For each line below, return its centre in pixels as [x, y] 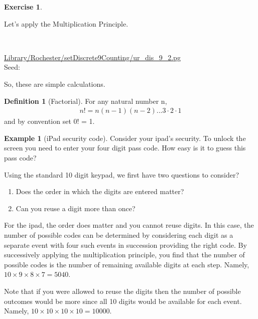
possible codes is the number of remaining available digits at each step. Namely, [127, 264]
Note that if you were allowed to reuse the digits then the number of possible [122, 291]
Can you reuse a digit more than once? [76, 208]
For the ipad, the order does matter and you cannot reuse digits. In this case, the [129, 225]
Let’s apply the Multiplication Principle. [66, 23]
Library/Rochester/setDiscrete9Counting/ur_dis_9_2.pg [92, 57]
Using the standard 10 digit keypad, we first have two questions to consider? [122, 174]
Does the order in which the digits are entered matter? [100, 191]
